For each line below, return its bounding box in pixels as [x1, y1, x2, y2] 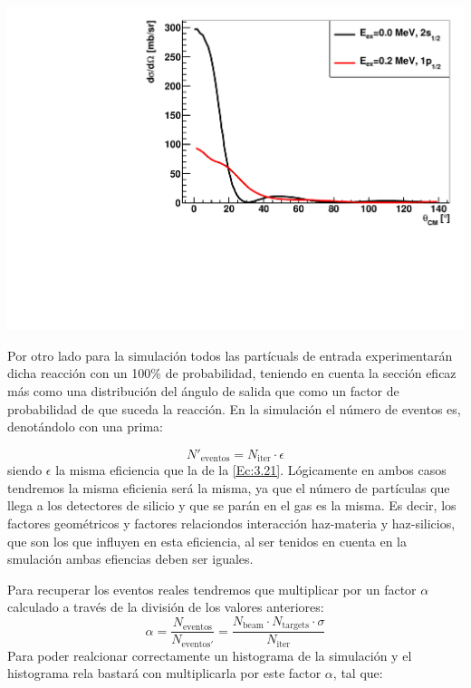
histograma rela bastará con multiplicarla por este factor [7, 664, 322, 683]
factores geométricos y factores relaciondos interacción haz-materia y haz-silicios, [7, 513, 456, 532]
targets [282, 621, 310, 631]
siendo [7, 460, 43, 480]
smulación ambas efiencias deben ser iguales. [7, 549, 254, 568]
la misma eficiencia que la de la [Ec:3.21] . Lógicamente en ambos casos [55, 460, 447, 480]
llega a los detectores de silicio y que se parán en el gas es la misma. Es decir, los [7, 496, 457, 515]
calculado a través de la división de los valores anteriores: [7, 597, 324, 616]
